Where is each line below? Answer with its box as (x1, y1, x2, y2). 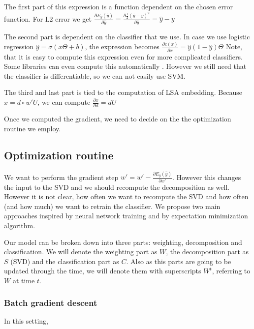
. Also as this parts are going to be (126, 256, 231, 266)
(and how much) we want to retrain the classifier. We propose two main (4, 201, 221, 211)
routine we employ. (4, 123, 61, 133)
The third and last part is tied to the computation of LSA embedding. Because (4, 87, 243, 97)
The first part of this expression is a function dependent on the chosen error (4, 1, 233, 11)
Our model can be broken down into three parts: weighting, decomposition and (4, 237, 242, 247)
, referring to (212, 266, 251, 276)
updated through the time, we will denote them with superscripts (4, 266, 201, 276)
